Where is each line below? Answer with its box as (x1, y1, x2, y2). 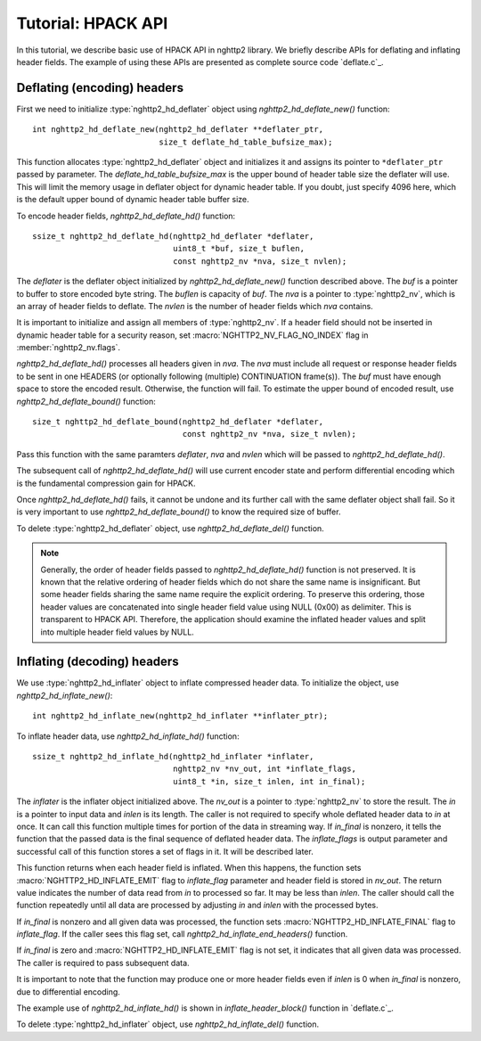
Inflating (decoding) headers (16, 654, 179, 669)
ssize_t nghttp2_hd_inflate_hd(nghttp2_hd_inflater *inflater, (32, 751, 314, 761)
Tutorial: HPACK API (16, 13, 168, 33)
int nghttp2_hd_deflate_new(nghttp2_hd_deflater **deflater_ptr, (32, 125, 324, 135)
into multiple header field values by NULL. (40, 627, 195, 637)
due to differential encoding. (16, 986, 120, 997)
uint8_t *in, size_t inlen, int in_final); (172, 776, 366, 786)
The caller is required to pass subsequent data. (16, 957, 191, 968)
